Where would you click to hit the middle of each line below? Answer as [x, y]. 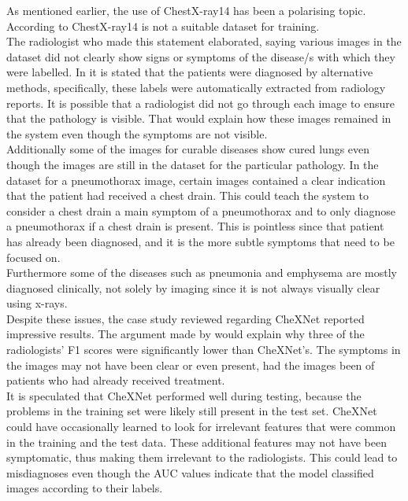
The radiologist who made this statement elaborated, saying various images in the [204, 41]
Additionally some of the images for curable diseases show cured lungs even [188, 149]
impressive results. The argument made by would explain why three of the [185, 334]
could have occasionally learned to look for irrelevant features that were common [201, 427]
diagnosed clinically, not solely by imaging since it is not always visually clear [193, 287]
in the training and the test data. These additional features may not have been [197, 442]
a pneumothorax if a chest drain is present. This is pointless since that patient [195, 226]
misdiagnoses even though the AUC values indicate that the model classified [190, 472]
